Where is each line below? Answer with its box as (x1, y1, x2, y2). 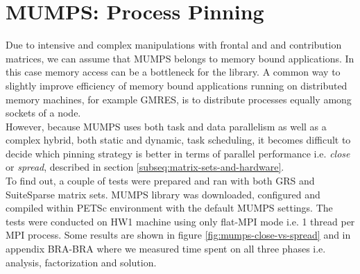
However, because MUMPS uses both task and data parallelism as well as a (6, 119, 327, 133)
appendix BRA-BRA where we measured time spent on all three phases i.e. (6, 241, 326, 256)
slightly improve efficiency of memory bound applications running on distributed (6, 78, 348, 92)
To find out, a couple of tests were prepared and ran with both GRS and (6, 173, 315, 188)
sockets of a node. (6, 105, 81, 120)
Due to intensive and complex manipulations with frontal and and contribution (6, 37, 342, 52)
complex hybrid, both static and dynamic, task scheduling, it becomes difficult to (6, 132, 351, 147)
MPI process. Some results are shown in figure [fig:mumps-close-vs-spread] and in (6, 228, 351, 242)
